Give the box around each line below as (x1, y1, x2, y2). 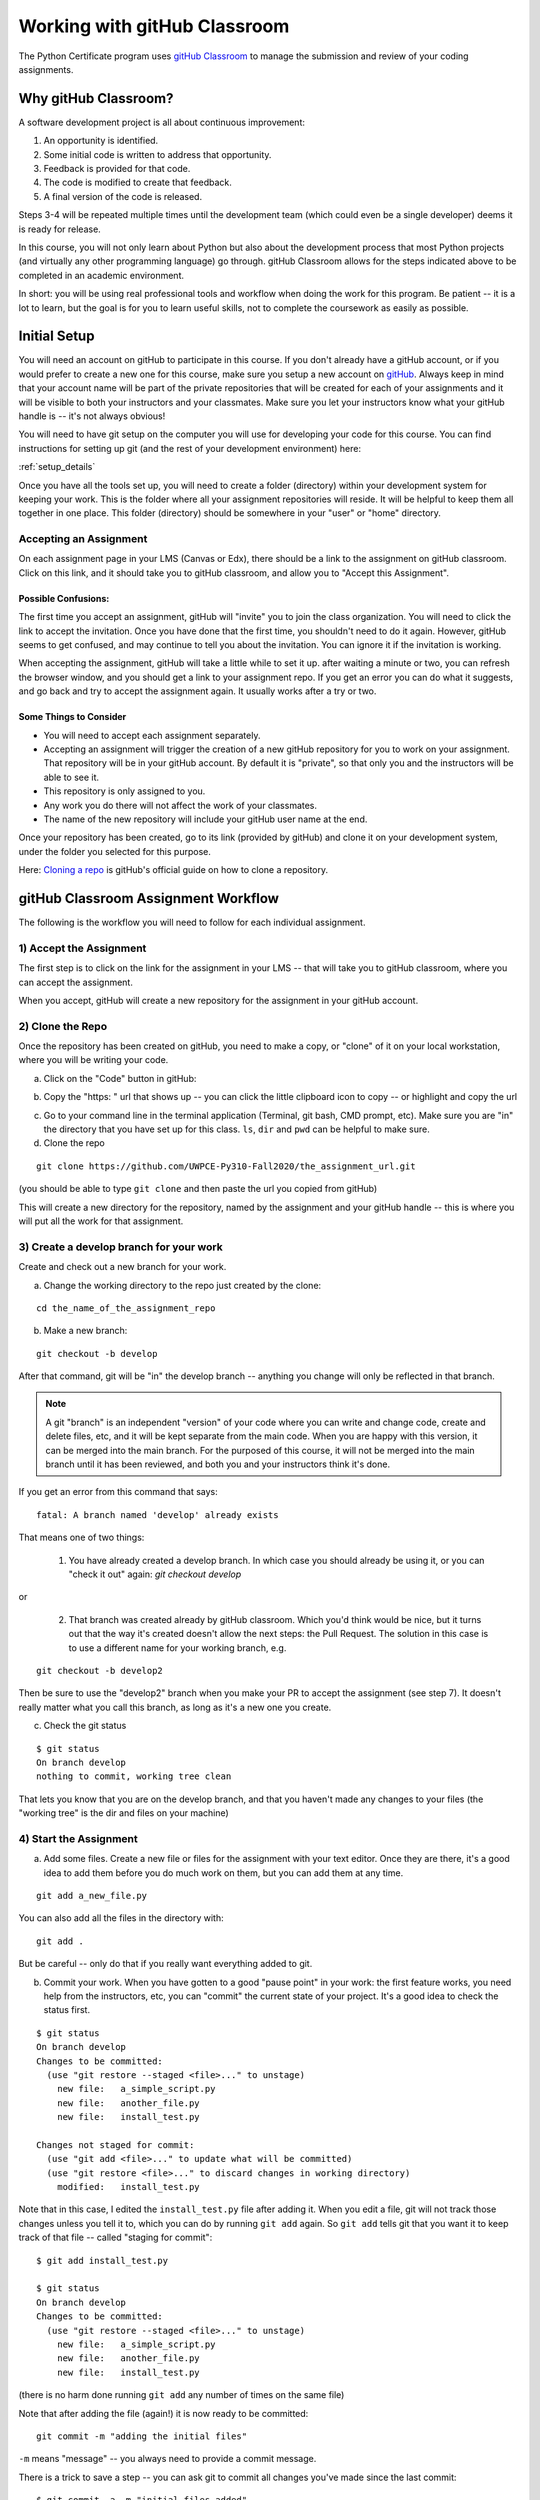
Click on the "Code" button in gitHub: (43, 1072, 197, 1084)
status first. (43, 2004, 90, 2016)
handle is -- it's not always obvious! (18, 410, 166, 422)
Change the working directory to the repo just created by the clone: (43, 1279, 322, 1291)
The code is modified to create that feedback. (43, 176, 232, 189)
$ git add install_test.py (36, 2255, 169, 2266)
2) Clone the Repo (18, 1019, 108, 1033)
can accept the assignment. (18, 976, 134, 988)
